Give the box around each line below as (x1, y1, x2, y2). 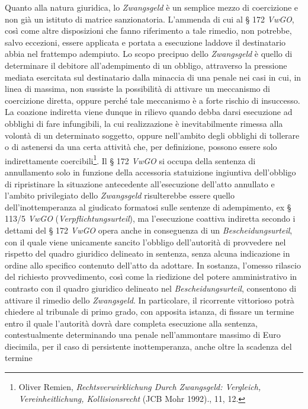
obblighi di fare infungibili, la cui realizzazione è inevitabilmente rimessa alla (5, 117, 283, 129)
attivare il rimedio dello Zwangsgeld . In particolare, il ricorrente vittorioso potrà (5, 293, 294, 306)
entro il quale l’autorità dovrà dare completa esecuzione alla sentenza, (5, 317, 258, 329)
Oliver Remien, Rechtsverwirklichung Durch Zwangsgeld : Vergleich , (18, 381, 261, 393)
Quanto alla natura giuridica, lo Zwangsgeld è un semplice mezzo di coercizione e (5, 1, 299, 13)
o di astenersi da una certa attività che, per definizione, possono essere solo (5, 140, 277, 153)
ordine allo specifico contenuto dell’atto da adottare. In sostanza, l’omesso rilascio (5, 258, 301, 271)
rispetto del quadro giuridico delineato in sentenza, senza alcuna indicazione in (5, 247, 290, 260)
